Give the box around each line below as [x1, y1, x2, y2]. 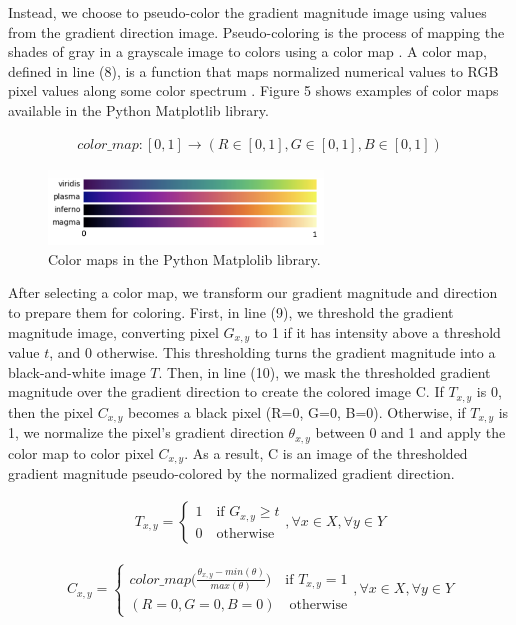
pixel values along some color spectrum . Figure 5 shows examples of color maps [8, 80, 499, 101]
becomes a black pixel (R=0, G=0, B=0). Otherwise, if [128, 401, 466, 422]
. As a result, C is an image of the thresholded [184, 442, 468, 463]
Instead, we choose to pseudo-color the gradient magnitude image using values [8, 2, 487, 22]
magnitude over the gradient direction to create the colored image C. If [8, 381, 444, 402]
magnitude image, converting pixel [8, 321, 219, 342]
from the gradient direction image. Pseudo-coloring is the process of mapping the [8, 21, 505, 42]
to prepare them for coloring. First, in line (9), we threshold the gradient [8, 301, 454, 322]
